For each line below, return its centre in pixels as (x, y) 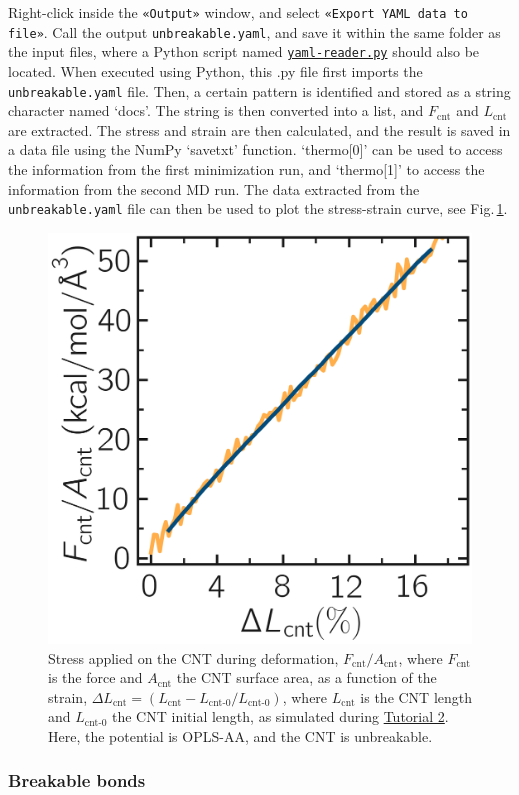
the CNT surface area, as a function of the (306, 677)
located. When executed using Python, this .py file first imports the (215, 70)
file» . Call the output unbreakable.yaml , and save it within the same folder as (254, 31)
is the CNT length (416, 696)
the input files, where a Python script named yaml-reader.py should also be (244, 51)
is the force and (95, 677)
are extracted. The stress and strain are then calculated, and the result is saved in (259, 129)
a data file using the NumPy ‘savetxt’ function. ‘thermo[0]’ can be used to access (255, 149)
